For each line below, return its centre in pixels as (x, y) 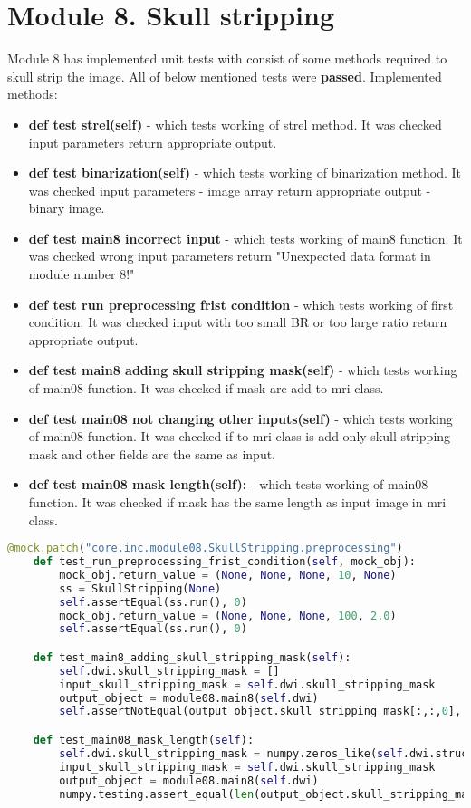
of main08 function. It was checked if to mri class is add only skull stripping (240, 436)
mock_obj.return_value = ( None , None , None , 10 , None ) (228, 575)
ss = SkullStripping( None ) (140, 588)
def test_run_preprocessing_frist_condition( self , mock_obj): (225, 562)
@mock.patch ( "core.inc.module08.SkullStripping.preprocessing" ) (205, 548)
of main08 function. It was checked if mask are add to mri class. (206, 388)
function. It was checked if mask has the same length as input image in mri (237, 502)
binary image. (67, 208)
